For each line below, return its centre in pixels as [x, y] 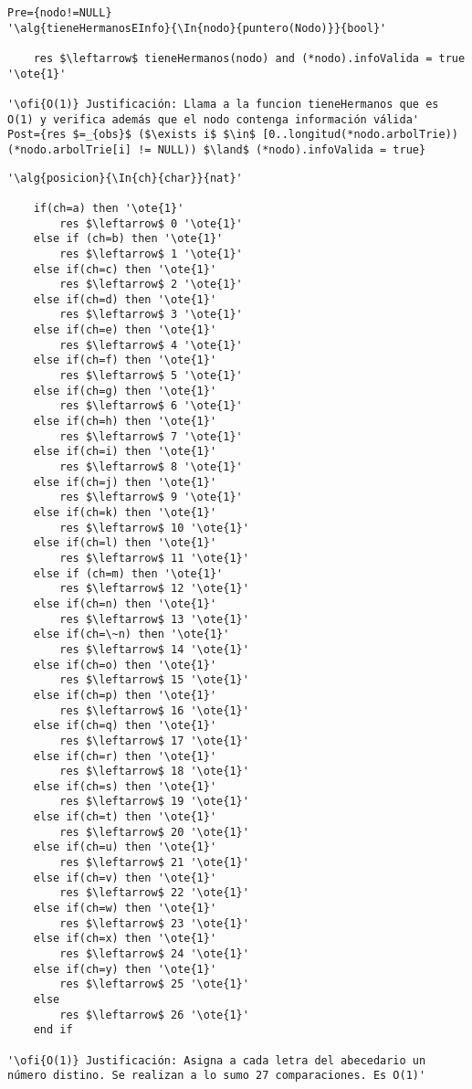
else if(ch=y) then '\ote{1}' [125, 969]
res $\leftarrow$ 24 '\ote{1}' [154, 954]
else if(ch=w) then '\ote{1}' [125, 909]
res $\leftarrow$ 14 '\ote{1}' [154, 649]
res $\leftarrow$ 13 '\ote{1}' [154, 619]
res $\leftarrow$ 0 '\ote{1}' [151, 223]
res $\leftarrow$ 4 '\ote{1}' [151, 345]
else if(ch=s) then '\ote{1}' [125, 786]
